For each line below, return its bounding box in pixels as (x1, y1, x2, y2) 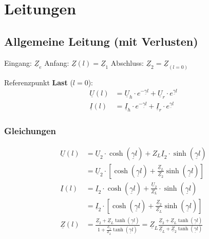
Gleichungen (4, 124, 56, 137)
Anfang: (44, 57, 69, 68)
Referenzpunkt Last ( (4, 77, 73, 87)
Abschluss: (110, 57, 144, 68)
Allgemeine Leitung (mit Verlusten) (4, 33, 198, 49)
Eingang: (4, 57, 32, 68)
